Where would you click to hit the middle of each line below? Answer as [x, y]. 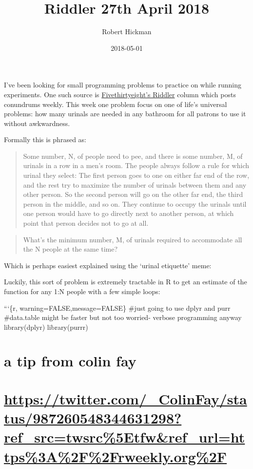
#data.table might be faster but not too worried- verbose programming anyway [123, 317]
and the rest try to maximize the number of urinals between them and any [135, 184]
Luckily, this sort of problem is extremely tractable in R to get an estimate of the [126, 282]
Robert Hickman [127, 32]
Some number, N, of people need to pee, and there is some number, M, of [133, 156]
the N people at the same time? [70, 249]
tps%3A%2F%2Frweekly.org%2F [116, 456]
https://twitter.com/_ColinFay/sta [126, 398]
